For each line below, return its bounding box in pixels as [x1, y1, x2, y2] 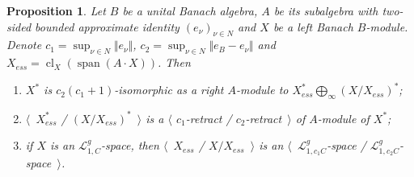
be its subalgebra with [273, 2, 378, 19]
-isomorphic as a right [114, 81, 224, 98]
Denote [6, 36, 42, 53]
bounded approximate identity [35, 18, 180, 35]
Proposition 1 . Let [6, 2, 106, 19]
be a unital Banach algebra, [122, 2, 258, 19]
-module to [236, 81, 289, 98]
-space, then [100, 137, 159, 154]
